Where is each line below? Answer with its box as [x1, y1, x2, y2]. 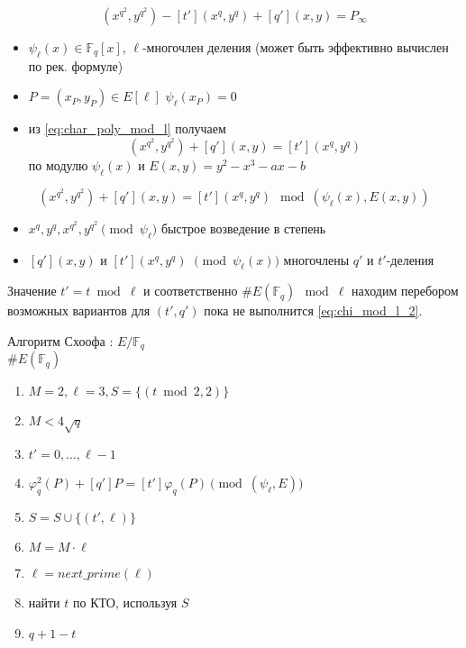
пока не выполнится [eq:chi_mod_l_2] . [204, 301, 423, 320]
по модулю [28, 155, 88, 174]
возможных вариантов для [7, 301, 151, 320]
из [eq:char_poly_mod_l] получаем [28, 119, 226, 138]
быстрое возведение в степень [160, 218, 326, 237]
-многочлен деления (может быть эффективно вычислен [142, 38, 449, 56]
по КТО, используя [73, 592, 178, 611]
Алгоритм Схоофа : [7, 331, 114, 350]
